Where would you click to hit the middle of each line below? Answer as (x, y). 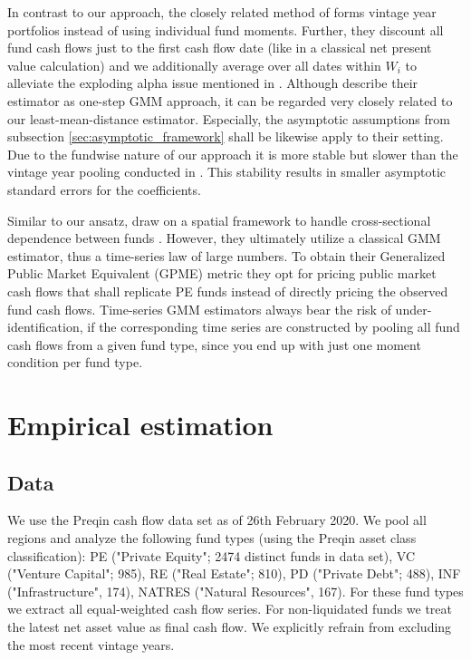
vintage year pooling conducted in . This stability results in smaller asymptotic (226, 172)
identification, (45, 327)
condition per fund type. (75, 362)
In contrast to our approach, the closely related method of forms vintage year (222, 12)
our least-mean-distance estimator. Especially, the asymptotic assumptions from (229, 118)
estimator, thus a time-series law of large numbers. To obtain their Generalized (226, 255)
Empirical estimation (140, 425)
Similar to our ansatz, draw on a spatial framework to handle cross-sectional (219, 220)
